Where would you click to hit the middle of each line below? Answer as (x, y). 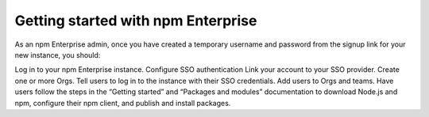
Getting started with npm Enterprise (136, 21)
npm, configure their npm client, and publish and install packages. (123, 103)
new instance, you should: (58, 55)
